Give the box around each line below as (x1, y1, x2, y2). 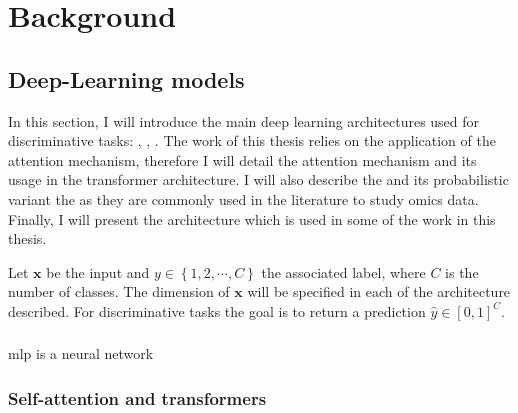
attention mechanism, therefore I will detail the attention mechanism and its (8, 149, 477, 170)
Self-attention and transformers (8, 385, 267, 410)
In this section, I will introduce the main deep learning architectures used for (8, 110, 480, 131)
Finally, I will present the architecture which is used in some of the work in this (8, 208, 496, 229)
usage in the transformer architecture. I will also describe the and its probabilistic (8, 169, 509, 190)
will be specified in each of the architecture (247, 281, 511, 302)
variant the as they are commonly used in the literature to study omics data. (8, 188, 479, 209)
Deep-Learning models (8, 63, 245, 94)
